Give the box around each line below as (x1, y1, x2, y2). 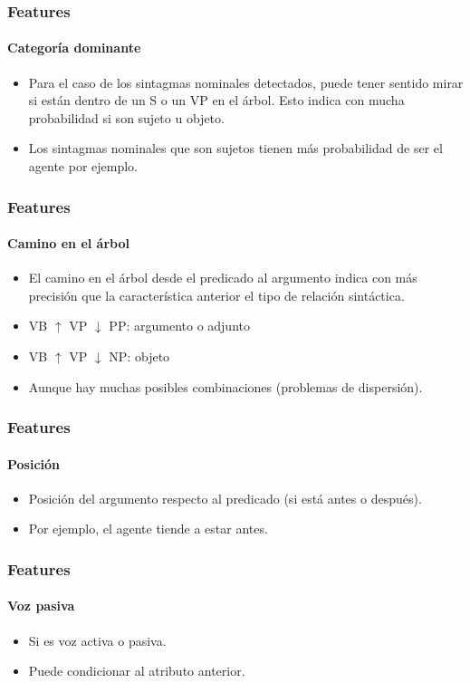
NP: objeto (109, 347, 170, 366)
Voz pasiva (7, 596, 75, 615)
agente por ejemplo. (28, 157, 139, 176)
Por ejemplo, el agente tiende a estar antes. (28, 519, 268, 538)
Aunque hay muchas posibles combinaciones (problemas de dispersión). (28, 377, 423, 396)
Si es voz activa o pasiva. (28, 630, 167, 649)
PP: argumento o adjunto (109, 316, 250, 335)
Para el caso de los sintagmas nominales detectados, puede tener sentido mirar (28, 72, 464, 91)
